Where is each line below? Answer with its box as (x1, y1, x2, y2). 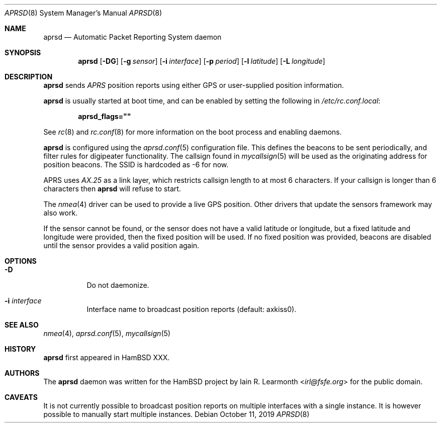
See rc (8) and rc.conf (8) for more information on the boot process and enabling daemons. (43, 128, 342, 136)
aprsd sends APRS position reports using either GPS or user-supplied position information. (43, 81, 344, 89)
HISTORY (5, 345, 36, 353)
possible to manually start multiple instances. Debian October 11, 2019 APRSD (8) (43, 410, 310, 418)
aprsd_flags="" (78, 112, 131, 121)
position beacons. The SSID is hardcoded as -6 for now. (43, 160, 229, 169)
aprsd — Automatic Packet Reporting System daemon (43, 33, 222, 41)
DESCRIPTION (5, 72, 53, 81)
